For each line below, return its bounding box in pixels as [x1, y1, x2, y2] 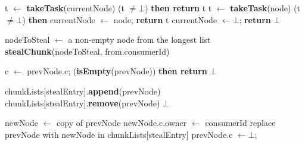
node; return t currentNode [113, 13, 217, 26]
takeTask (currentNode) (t [26, 2, 125, 14]
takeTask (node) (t [230, 2, 300, 14]
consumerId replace [205, 116, 276, 129]
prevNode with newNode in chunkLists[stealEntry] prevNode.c [5, 128, 233, 140]
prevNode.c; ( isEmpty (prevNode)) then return [27, 65, 207, 77]
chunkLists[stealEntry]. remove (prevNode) [5, 96, 160, 109]
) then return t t [145, 2, 212, 14]
